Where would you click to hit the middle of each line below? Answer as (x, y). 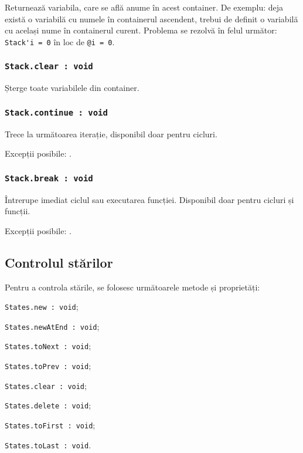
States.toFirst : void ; (50, 425)
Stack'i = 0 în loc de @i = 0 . (60, 41)
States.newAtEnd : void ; (52, 326)
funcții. (18, 211)
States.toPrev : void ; (48, 366)
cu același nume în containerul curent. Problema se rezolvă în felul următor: (141, 30)
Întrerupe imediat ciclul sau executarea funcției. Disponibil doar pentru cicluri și (149, 199)
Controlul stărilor (59, 262)
